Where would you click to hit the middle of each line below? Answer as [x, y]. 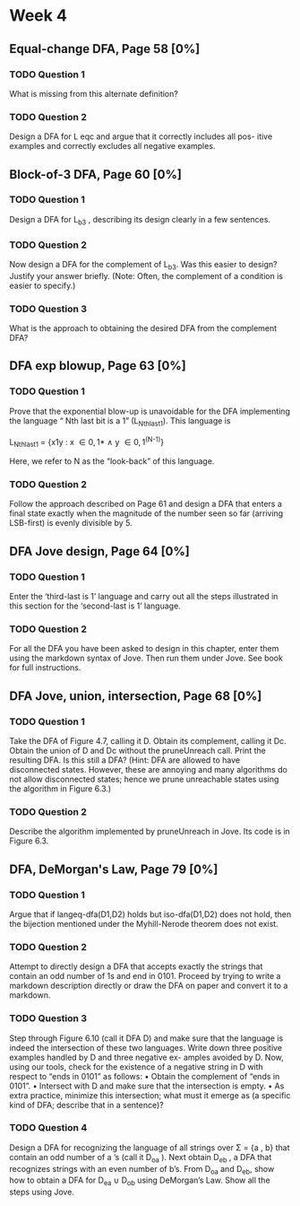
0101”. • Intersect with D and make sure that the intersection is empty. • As [147, 1086]
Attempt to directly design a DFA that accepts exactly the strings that [136, 966]
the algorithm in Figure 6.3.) [60, 788]
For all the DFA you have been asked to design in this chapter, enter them [144, 649]
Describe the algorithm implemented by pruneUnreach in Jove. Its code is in [150, 832]
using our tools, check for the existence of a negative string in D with [137, 1066]
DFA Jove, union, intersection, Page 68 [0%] [136, 696]
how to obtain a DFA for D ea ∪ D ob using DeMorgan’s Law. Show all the [140, 1181]
